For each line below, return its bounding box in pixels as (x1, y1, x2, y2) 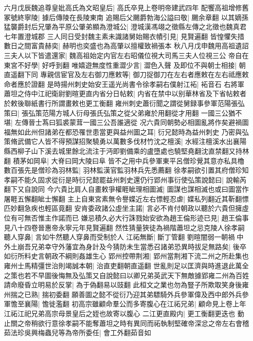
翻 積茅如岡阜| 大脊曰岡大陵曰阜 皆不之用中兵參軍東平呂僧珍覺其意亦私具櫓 (4, 155, 244, 165)
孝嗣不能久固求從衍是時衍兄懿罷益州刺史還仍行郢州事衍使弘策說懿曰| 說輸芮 (4, 174, 247, 184)
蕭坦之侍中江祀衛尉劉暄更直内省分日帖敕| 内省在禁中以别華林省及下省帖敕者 (4, 88, 247, 99)
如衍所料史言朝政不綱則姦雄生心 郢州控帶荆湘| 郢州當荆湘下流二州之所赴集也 (4, 251, 249, 261)
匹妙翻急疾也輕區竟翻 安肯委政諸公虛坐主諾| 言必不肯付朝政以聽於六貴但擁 (4, 203, 242, 213)
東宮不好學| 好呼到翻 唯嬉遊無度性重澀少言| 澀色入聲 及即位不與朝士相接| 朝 (4, 60, 246, 70)
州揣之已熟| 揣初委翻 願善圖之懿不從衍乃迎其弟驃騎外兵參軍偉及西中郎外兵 (4, 289, 242, 299)
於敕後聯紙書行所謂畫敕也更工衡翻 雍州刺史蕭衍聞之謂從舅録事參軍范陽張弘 (4, 98, 245, 108)
